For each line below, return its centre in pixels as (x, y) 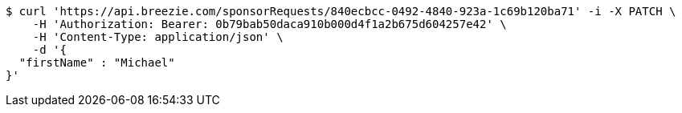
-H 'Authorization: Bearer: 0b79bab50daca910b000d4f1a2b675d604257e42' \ (270, 24)
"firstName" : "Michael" (97, 63)
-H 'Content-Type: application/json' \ (158, 37)
